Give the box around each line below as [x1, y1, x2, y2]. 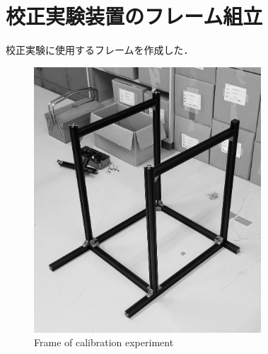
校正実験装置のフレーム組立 [6, 1, 263, 30]
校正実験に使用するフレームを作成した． [6, 42, 194, 57]
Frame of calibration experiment [34, 335, 174, 350]
